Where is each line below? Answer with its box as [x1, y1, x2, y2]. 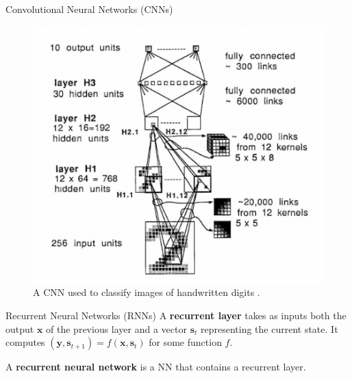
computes [5, 335, 45, 349]
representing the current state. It [201, 321, 338, 336]
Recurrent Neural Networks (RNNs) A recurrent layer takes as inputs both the [5, 308, 347, 323]
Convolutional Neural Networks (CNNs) [5, 2, 173, 16]
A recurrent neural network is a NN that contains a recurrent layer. [5, 360, 306, 374]
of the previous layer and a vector [46, 321, 187, 336]
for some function [149, 335, 222, 349]
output [5, 321, 34, 336]
